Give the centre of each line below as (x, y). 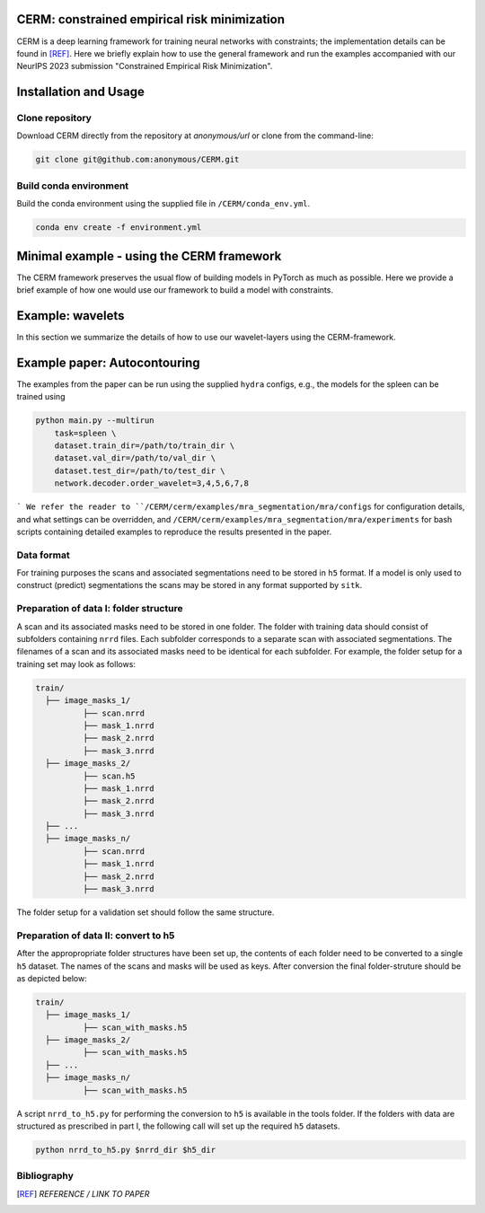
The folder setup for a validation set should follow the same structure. (145, 912)
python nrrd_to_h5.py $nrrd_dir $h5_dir (125, 1150)
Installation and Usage (81, 92)
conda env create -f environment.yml (119, 228)
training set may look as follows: (76, 664)
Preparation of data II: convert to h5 (96, 936)
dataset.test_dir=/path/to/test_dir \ (140, 470)
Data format (44, 555)
